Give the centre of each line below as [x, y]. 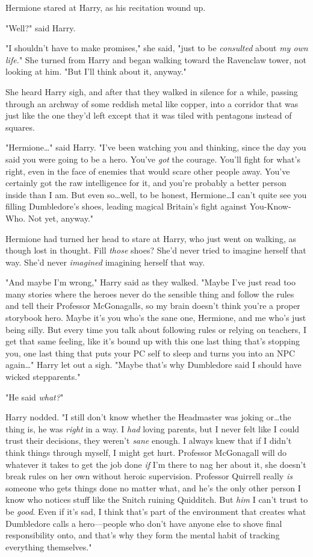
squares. [20, 127]
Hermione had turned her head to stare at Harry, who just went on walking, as [151, 238]
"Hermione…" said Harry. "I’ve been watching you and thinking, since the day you [156, 147]
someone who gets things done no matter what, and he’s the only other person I [153, 487]
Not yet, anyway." [61, 218]
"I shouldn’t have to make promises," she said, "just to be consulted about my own [157, 48]
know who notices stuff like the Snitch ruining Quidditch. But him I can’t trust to [157, 499]
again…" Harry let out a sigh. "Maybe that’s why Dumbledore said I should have [153, 365]
